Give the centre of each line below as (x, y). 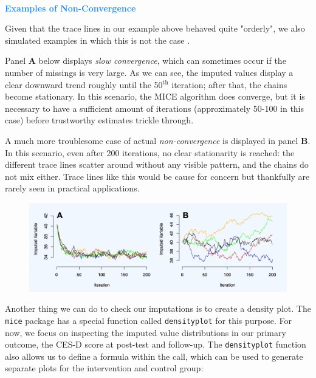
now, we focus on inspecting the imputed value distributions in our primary (146, 332)
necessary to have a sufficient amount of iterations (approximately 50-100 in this (155, 108)
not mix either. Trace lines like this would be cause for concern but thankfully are (157, 176)
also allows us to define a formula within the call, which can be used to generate (154, 356)
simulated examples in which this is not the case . (98, 40)
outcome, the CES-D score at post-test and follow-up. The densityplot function (156, 344)
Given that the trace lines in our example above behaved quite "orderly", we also (155, 28)
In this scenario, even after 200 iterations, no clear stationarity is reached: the (150, 152)
